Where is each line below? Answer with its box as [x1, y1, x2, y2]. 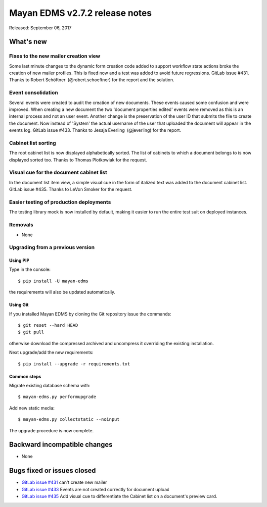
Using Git [9, 302, 29, 308]
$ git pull [18, 329, 44, 335]
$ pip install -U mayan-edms [18, 278, 89, 284]
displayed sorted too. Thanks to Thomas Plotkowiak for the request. [9, 156, 147, 163]
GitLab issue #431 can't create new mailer [21, 479, 107, 485]
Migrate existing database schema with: [9, 383, 90, 388]
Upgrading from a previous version [9, 244, 95, 251]
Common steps [9, 373, 42, 379]
